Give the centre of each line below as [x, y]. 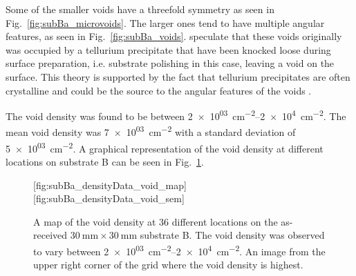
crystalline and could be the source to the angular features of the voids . [159, 90]
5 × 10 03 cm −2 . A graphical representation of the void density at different [165, 147]
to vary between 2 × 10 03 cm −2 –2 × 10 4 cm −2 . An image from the [179, 250]
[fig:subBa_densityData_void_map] [110, 185]
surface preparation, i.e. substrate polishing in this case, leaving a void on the [170, 63]
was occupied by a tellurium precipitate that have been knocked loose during [168, 49]
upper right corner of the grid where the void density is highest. [168, 265]
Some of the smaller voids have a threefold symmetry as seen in [140, 9]
